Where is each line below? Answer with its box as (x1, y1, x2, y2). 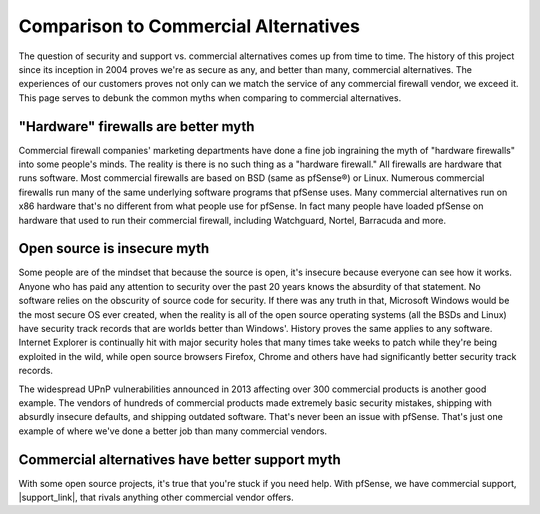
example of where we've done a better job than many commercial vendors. (18, 425, 328, 437)
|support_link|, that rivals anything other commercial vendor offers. (18, 491, 294, 504)
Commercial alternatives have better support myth (18, 451, 341, 468)
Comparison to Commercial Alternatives (18, 15, 360, 37)
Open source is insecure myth (18, 240, 210, 257)
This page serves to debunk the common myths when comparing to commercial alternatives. (18, 91, 402, 104)
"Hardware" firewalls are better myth (18, 118, 255, 135)
